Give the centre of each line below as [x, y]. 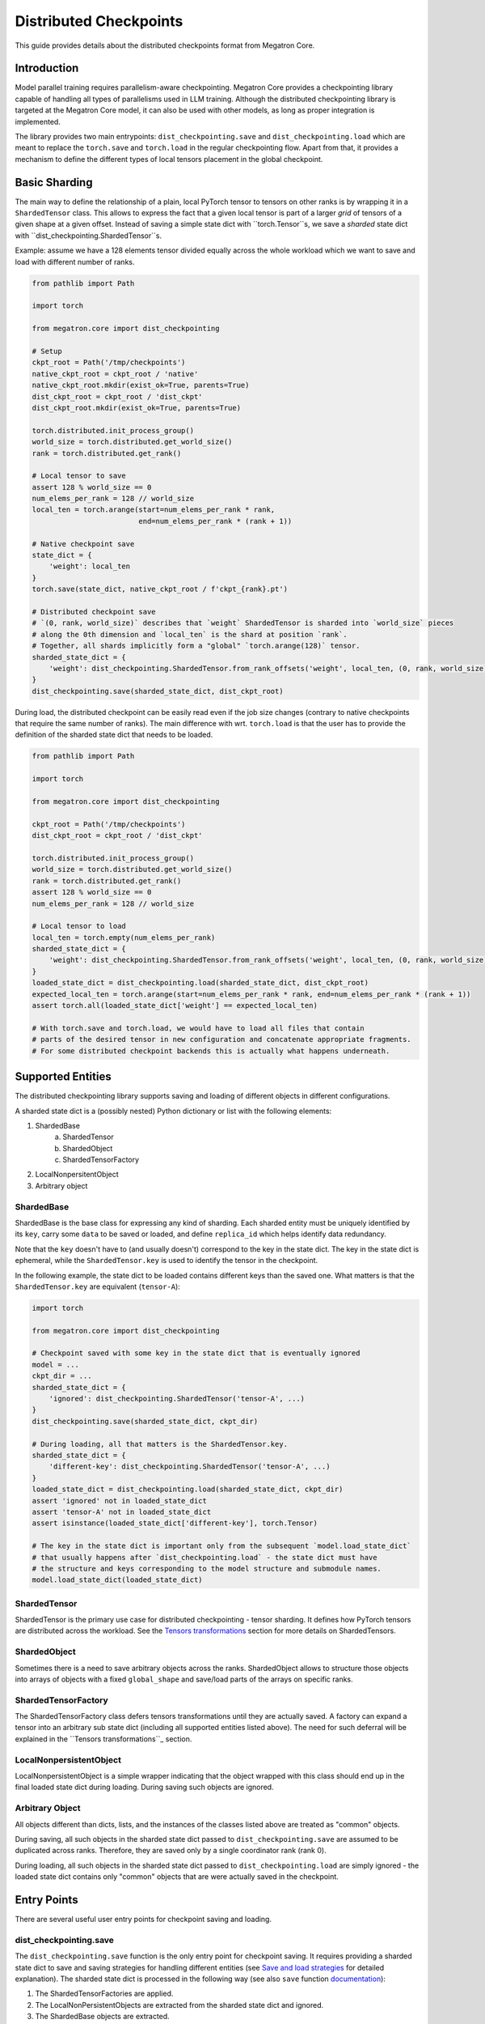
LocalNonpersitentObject [77, 1175]
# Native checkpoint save [83, 544]
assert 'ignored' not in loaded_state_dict [120, 1501]
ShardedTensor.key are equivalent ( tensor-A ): [98, 1286]
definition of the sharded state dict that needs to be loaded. [114, 735]
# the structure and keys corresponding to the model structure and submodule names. [207, 1568]
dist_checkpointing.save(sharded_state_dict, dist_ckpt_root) [158, 691]
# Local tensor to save [79, 476]
